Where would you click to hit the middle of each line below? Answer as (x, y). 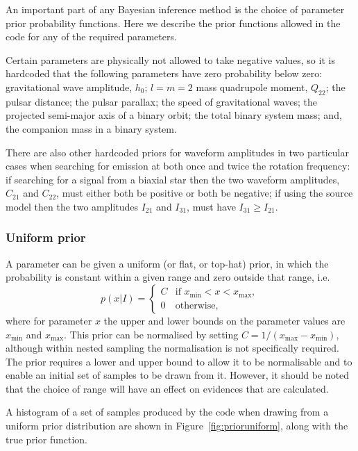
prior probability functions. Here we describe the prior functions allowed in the (173, 23)
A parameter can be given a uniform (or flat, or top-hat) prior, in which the (167, 263)
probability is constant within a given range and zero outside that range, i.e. (168, 277)
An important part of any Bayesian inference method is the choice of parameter (175, 9)
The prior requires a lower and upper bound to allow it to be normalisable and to (179, 361)
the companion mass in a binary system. (91, 128)
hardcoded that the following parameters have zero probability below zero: (164, 73)
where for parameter (49, 320)
